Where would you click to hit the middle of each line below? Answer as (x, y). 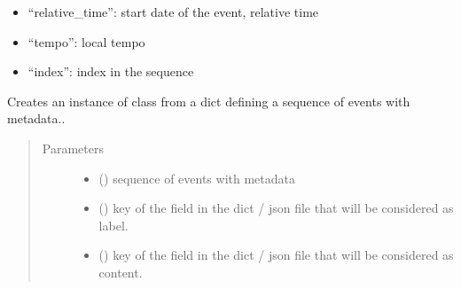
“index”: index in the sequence (111, 71)
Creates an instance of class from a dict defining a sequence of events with (209, 101)
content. (121, 272)
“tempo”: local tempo (86, 41)
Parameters (73, 148)
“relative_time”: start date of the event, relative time (173, 12)
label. (113, 225)
